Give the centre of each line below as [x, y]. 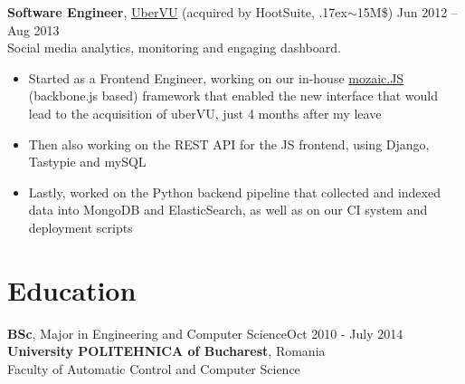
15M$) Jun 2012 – [407, 12]
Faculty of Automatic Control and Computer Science [154, 368]
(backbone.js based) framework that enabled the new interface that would [233, 96]
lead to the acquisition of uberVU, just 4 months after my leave [205, 113]
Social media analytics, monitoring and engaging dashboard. [174, 48]
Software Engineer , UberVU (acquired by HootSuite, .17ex [177, 12]
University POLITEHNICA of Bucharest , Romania [166, 351]
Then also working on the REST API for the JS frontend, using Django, [229, 144]
